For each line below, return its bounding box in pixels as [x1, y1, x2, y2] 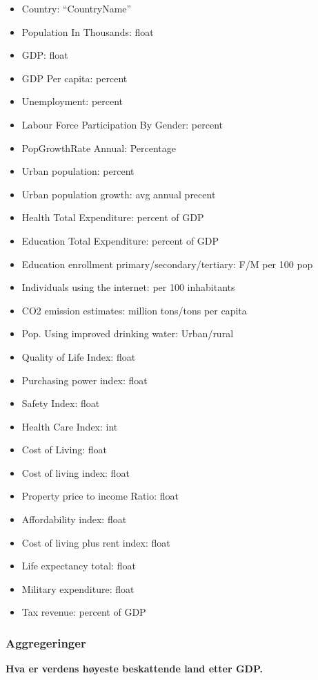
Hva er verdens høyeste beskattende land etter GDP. [6, 661, 264, 676]
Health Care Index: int [21, 419, 118, 433]
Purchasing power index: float [21, 372, 148, 387]
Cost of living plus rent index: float [21, 535, 170, 549]
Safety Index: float [21, 396, 100, 410]
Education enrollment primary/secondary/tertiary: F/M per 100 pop [21, 256, 313, 271]
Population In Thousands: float [21, 24, 154, 39]
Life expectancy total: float [21, 558, 136, 573]
